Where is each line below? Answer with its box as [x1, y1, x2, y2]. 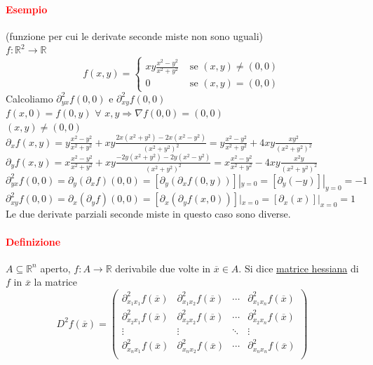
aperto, [40, 260, 71, 275]
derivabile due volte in [115, 260, 211, 275]
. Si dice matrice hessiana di [238, 260, 359, 275]
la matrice [34, 274, 78, 289]
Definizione [6, 234, 61, 248]
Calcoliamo [6, 91, 53, 105]
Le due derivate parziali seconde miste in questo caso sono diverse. [6, 206, 291, 221]
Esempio [6, 1, 48, 16]
